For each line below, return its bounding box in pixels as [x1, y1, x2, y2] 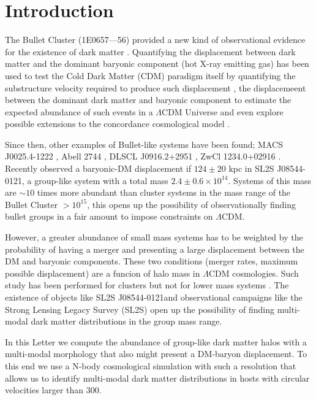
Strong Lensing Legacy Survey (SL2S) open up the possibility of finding [5, 302, 275, 315]
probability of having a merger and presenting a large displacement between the [5, 242, 304, 255]
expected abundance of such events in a [5, 105, 153, 118]
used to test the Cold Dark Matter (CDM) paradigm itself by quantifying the [5, 69, 296, 82]
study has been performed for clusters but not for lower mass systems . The [5, 279, 289, 291]
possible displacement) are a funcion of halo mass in [5, 266, 200, 279]
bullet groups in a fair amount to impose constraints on [5, 210, 213, 223]
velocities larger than [5, 383, 84, 396]
